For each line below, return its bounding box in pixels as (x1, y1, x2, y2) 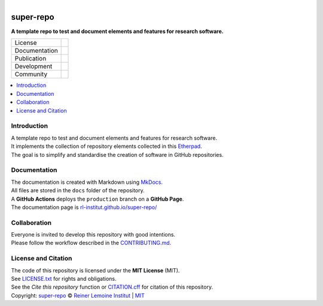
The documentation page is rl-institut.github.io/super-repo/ (11, 204, 157, 211)
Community (14, 70, 48, 78)
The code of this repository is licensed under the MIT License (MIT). (11, 266, 180, 274)
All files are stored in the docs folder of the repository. (11, 187, 145, 194)
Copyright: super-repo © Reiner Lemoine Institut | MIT (11, 292, 145, 299)
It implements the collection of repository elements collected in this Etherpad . (11, 143, 203, 150)
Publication (14, 54, 47, 63)
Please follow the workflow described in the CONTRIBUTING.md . (11, 240, 172, 247)
